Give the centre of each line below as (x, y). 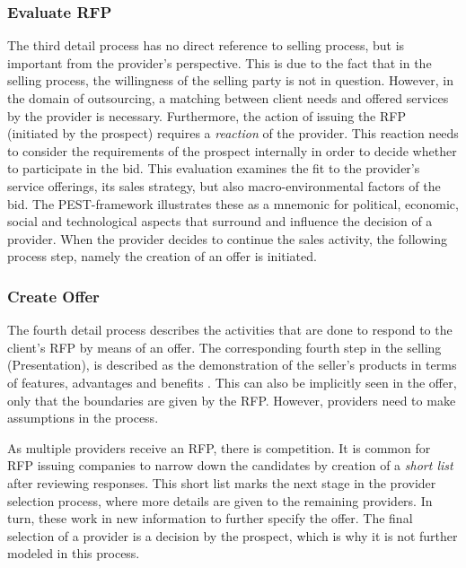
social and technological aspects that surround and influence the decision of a (220, 221)
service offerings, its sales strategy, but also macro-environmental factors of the (224, 185)
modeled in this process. (74, 553)
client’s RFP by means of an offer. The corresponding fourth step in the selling (224, 347)
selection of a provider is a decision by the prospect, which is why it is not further (233, 535)
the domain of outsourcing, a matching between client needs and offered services (228, 98)
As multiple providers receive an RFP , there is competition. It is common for (219, 447)
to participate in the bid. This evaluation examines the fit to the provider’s (214, 168)
